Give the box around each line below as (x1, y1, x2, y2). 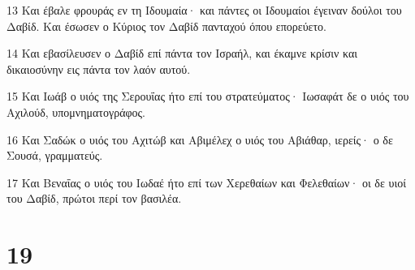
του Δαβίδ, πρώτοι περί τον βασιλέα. (6, 190, 182, 207)
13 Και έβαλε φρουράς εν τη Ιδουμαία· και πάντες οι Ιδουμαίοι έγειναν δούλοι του (6, 2, 402, 18)
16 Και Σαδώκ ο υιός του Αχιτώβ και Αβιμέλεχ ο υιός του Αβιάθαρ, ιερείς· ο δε (6, 131, 393, 148)
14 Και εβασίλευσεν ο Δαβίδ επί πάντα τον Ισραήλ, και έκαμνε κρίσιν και (6, 45, 358, 62)
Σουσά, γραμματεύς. (6, 147, 103, 164)
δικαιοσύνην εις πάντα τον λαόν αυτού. (6, 60, 191, 77)
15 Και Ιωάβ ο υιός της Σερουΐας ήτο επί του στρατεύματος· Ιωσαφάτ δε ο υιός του (6, 88, 409, 105)
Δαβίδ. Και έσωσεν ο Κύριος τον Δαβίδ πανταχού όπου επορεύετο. (6, 17, 326, 34)
